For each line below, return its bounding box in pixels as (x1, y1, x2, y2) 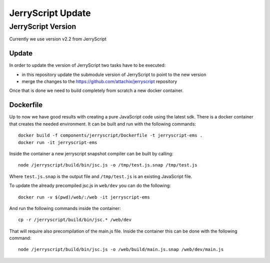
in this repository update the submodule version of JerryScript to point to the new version (21, 71, 206, 77)
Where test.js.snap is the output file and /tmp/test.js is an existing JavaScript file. (9, 173, 192, 179)
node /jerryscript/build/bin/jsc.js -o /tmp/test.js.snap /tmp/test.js (18, 162, 197, 168)
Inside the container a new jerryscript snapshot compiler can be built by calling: (9, 150, 173, 156)
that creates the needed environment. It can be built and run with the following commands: (9, 120, 196, 127)
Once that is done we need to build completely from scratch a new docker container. (9, 87, 183, 93)
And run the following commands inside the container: (9, 205, 121, 211)
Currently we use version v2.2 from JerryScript (9, 36, 107, 42)
